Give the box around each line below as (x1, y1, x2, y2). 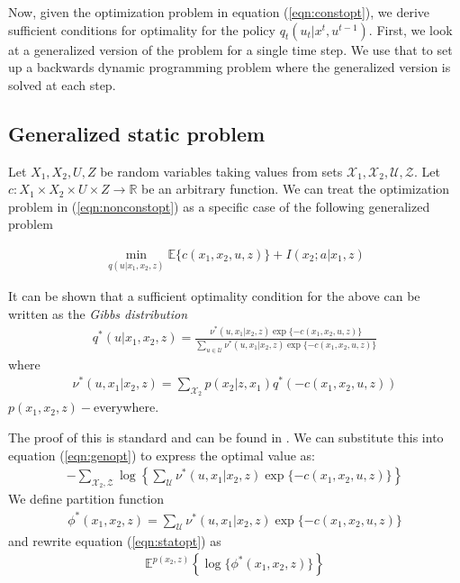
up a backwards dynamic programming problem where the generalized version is (8, 58, 451, 77)
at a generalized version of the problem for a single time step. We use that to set (8, 40, 453, 59)
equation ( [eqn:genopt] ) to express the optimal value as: (8, 445, 315, 464)
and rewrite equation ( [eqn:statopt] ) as (8, 532, 221, 551)
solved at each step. (8, 75, 116, 94)
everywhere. (94, 397, 159, 416)
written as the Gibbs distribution (8, 304, 188, 323)
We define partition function (8, 489, 165, 508)
